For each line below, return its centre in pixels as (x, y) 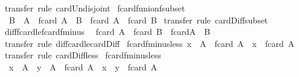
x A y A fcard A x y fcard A (83, 66)
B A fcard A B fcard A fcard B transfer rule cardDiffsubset (138, 20)
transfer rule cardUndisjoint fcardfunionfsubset (95, 8)
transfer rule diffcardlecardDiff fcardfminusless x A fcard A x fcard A (149, 43)
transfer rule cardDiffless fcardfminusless (83, 55)
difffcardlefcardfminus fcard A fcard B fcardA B (107, 32)
